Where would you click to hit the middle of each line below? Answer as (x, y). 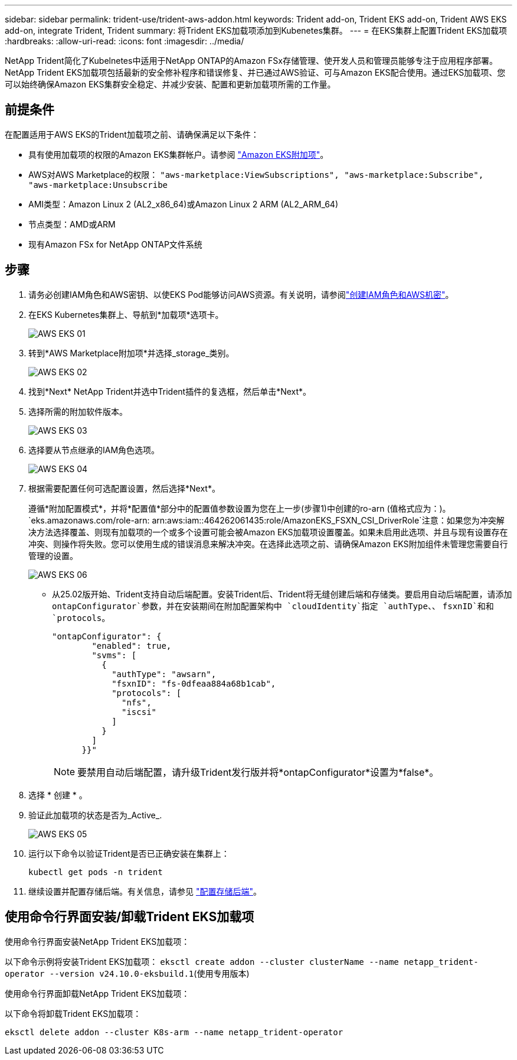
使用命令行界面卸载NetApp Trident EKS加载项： (97, 993)
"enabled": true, (132, 646)
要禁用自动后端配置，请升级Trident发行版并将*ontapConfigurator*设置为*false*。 (258, 772)
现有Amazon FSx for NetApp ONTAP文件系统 (115, 244)
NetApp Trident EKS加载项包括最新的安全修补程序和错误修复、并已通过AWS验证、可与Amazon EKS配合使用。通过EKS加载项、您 (255, 72)
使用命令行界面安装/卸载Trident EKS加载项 (130, 917)
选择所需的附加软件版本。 (78, 411)
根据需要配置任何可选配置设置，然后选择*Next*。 (124, 488)
